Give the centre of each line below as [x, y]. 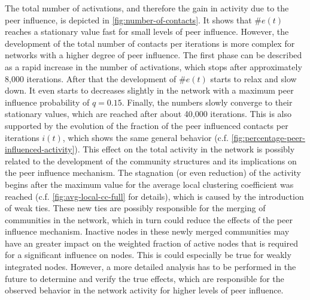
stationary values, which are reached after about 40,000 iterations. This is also [148, 114]
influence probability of [47, 102]
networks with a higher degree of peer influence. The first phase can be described [154, 55]
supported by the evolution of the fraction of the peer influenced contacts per [147, 125]
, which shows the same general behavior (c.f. [145, 137]
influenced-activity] [40, 149]
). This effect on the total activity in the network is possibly [185, 149]
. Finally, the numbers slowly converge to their [207, 102]
